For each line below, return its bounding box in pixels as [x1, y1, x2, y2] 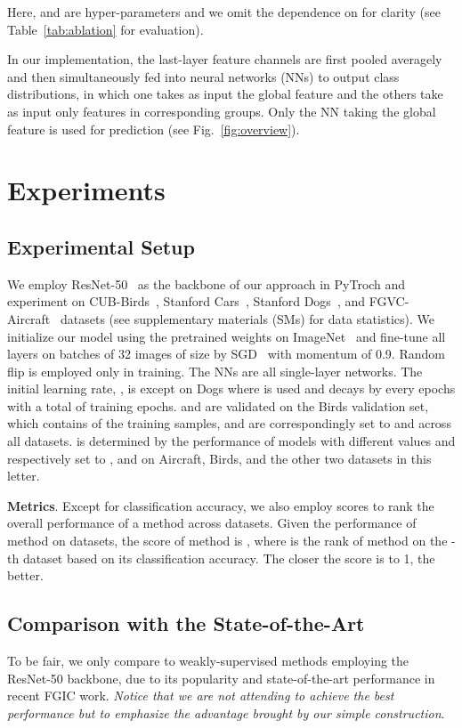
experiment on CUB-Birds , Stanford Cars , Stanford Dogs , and [7, 292, 366, 311]
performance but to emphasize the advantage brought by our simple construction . [7, 703, 445, 722]
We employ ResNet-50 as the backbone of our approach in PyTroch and [7, 274, 406, 293]
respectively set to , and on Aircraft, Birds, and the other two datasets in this [7, 449, 432, 467]
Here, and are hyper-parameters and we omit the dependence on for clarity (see [7, 3, 441, 20]
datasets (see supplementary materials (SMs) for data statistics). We [60, 309, 434, 328]
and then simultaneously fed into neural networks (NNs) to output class [7, 67, 400, 85]
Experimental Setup [7, 232, 195, 260]
